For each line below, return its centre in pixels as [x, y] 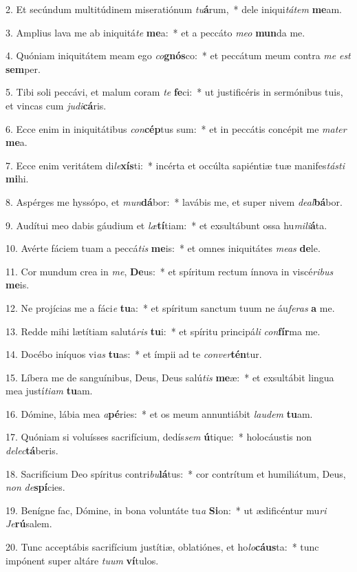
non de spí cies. [35, 487]
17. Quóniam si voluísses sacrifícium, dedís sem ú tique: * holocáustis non [159, 437]
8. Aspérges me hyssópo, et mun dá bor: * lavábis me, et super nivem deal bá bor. [174, 201]
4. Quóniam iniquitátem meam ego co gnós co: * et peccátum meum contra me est [178, 55]
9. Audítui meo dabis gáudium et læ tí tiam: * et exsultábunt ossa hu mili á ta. [166, 225]
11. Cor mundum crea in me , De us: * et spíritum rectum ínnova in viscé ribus [170, 271]
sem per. [23, 68]
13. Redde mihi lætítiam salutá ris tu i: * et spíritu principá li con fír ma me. [163, 331]
